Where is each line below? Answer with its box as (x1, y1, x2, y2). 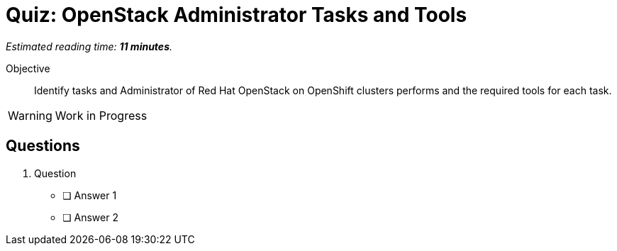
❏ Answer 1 (62, 189, 117, 201)
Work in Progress (55, 108, 148, 123)
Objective (6, 62, 50, 74)
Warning (8, 108, 52, 123)
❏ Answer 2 (62, 211, 118, 223)
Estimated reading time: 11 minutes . (6, 40, 172, 52)
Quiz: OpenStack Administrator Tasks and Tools (6, 3, 467, 27)
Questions (6, 137, 80, 155)
